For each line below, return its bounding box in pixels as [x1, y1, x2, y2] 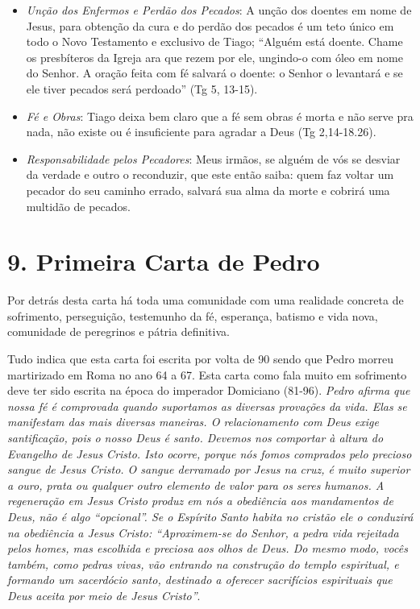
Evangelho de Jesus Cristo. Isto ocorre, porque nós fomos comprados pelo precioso [7, 445, 412, 462]
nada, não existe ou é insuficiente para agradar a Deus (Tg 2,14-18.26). [26, 123, 376, 140]
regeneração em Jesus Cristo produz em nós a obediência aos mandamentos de [7, 492, 393, 509]
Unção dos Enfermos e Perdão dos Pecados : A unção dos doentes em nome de [26, 2, 412, 18]
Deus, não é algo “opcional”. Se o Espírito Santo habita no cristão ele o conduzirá [7, 507, 414, 524]
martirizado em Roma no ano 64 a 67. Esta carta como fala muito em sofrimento [7, 366, 407, 383]
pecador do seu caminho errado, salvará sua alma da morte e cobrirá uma [26, 181, 390, 198]
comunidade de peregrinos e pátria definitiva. [7, 323, 230, 340]
